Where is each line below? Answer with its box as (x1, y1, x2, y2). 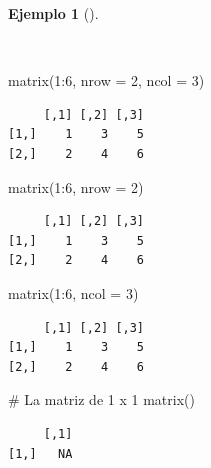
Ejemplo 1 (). (8, 3, 99, 23)
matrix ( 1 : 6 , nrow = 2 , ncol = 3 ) (8, 70, 205, 91)
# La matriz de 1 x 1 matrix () (8, 389, 195, 410)
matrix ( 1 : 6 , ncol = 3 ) (8, 282, 139, 303)
